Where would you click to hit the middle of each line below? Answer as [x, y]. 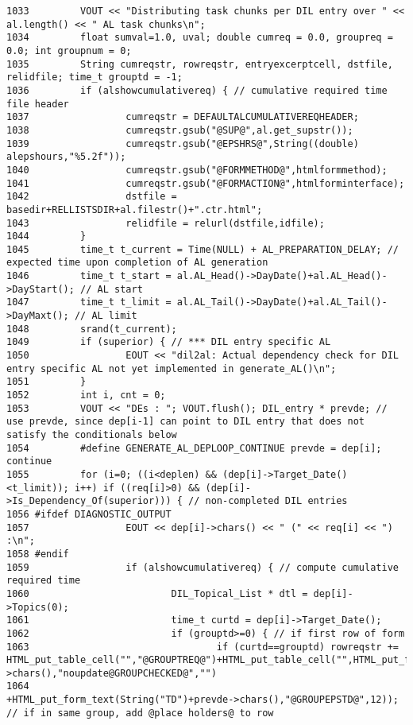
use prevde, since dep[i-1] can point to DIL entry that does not [186, 422]
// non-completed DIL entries [268, 501]
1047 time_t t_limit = [89, 302]
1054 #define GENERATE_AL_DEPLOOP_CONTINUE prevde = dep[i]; [194, 448]
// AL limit [106, 316]
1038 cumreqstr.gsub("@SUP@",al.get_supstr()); [180, 130]
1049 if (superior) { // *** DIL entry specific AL [169, 342]
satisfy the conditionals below [92, 435]
